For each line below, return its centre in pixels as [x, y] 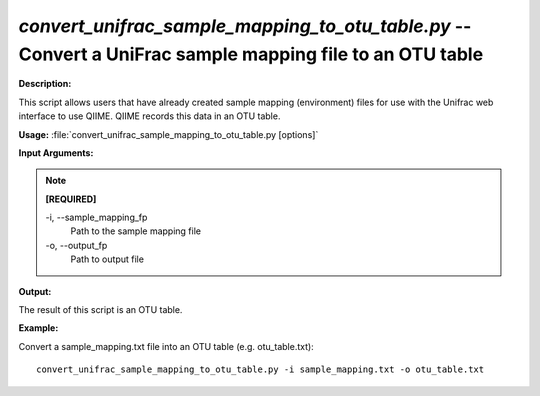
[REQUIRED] [71, 199]
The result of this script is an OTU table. [100, 310]
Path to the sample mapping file [136, 231]
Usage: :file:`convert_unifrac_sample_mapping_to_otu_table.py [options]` [168, 134]
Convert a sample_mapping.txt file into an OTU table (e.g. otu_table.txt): [166, 346]
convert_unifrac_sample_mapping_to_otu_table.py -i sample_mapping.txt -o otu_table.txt [260, 369]
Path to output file [107, 259]
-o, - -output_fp [76, 245]
